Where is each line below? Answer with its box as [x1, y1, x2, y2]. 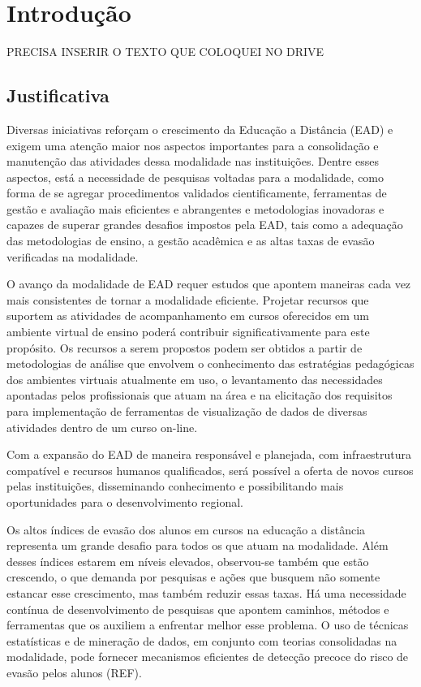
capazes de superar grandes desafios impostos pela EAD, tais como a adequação [6, 216, 403, 233]
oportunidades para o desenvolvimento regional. [6, 493, 243, 510]
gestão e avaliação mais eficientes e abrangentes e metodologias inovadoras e [6, 200, 384, 217]
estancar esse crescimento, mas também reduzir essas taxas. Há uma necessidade [6, 584, 406, 601]
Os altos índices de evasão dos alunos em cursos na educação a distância [6, 521, 366, 538]
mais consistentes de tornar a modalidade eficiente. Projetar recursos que [6, 291, 369, 308]
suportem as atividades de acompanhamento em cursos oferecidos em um [6, 307, 369, 324]
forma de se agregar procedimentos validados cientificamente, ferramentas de [6, 184, 387, 201]
